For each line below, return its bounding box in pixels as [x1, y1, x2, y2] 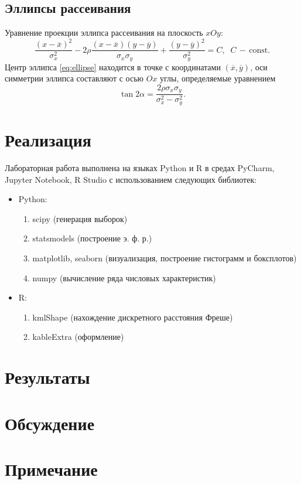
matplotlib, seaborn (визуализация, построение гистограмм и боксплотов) [32, 252, 297, 264]
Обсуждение [5, 411, 95, 435]
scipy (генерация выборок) [32, 212, 128, 224]
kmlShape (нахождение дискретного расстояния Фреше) [32, 311, 233, 323]
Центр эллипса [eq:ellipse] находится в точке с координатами [5, 60, 221, 73]
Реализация [5, 128, 91, 152]
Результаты [5, 365, 90, 389]
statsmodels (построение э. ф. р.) [32, 232, 152, 244]
